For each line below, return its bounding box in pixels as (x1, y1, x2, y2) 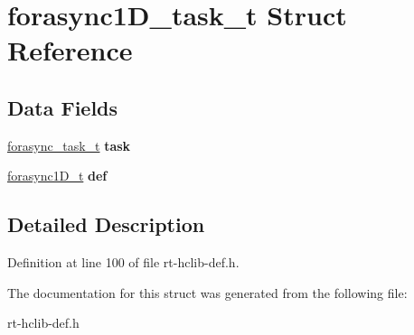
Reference (7, 32, 133, 69)
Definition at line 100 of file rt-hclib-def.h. (7, 253, 240, 272)
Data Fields (7, 93, 118, 121)
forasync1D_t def (7, 166, 108, 185)
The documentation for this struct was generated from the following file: (7, 283, 408, 302)
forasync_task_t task (7, 135, 131, 154)
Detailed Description (7, 210, 205, 238)
